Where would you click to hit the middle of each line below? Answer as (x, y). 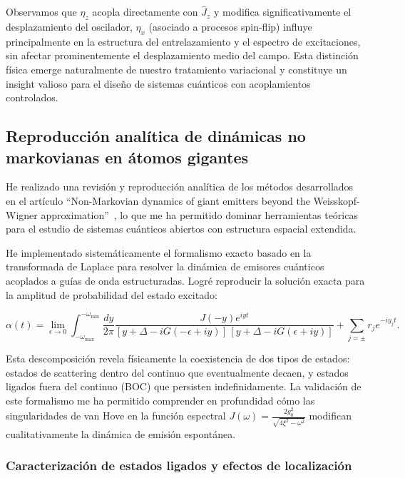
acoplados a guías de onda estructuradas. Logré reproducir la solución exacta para (185, 280)
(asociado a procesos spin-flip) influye (230, 27)
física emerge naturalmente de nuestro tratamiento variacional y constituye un (176, 69)
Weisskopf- (337, 200)
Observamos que (41, 12)
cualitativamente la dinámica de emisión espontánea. (121, 433)
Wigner (22, 214)
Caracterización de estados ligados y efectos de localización (179, 466)
